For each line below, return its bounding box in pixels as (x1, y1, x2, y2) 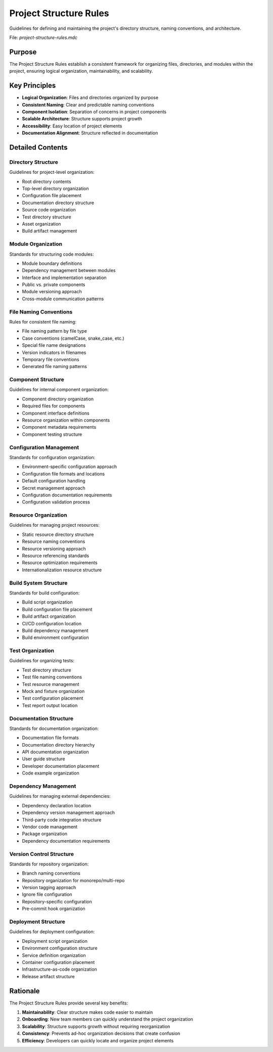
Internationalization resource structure (22, 567, 102, 573)
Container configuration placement (22, 959, 95, 965)
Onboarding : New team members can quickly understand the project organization (22, 1016, 193, 1022)
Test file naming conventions (22, 674, 82, 680)
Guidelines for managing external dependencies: (9, 793, 111, 799)
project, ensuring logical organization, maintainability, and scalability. (9, 68, 153, 74)
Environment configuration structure (22, 945, 98, 951)
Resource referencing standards (22, 553, 89, 559)
